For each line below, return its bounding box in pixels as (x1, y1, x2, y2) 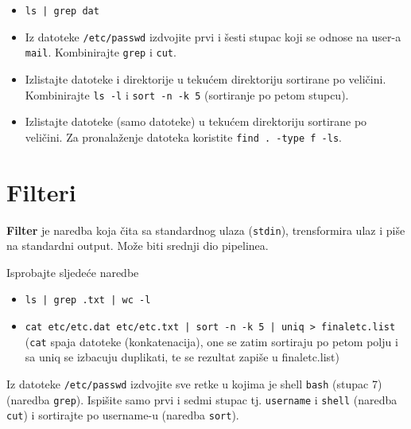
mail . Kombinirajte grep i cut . (25, 44, 176, 60)
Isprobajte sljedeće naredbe (6, 263, 139, 280)
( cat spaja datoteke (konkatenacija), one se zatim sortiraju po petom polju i (25, 333, 398, 349)
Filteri (6, 175, 76, 208)
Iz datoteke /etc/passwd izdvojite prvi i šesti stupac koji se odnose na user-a (25, 28, 401, 45)
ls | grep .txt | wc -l (25, 294, 151, 306)
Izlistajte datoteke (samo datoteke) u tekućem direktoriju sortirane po (25, 113, 367, 130)
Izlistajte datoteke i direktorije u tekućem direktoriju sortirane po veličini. (25, 70, 386, 87)
